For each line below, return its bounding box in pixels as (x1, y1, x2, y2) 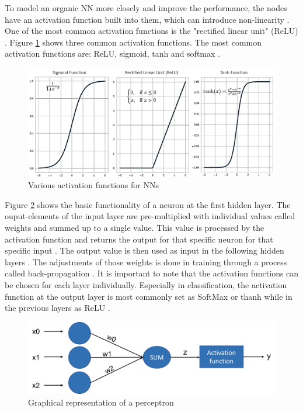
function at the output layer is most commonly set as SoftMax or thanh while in (5, 290, 292, 302)
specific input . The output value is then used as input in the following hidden (5, 244, 284, 257)
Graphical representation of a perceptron (28, 396, 174, 408)
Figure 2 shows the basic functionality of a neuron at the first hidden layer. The (5, 198, 291, 210)
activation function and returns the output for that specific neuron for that (5, 233, 273, 245)
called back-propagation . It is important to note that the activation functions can (5, 267, 299, 279)
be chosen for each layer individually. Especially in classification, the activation (5, 279, 287, 291)
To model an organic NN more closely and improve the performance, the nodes (5, 2, 287, 13)
